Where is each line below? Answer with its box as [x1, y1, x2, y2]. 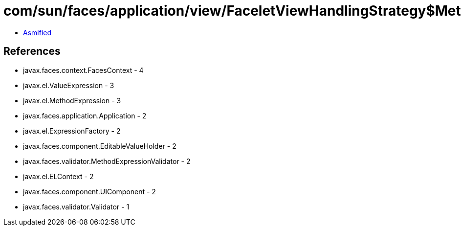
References [3, 45, 61, 58]
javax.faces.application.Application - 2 [23, 111, 147, 120]
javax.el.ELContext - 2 [23, 172, 94, 181]
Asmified [23, 28, 52, 37]
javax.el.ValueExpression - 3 [23, 81, 114, 90]
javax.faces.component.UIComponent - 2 [23, 187, 156, 196]
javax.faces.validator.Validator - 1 [23, 202, 130, 211]
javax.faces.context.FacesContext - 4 [23, 66, 144, 74]
